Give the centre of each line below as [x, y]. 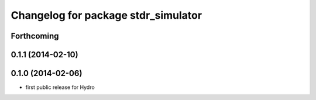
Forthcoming [35, 36]
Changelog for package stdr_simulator [106, 15]
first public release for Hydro [60, 87]
